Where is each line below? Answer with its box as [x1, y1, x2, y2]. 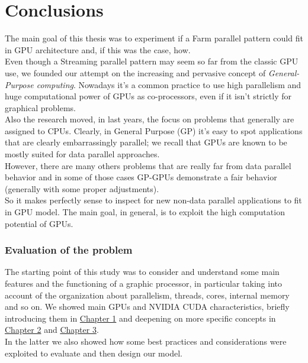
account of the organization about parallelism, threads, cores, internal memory [5, 289, 290, 301]
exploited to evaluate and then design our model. [5, 346, 182, 359]
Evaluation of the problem [5, 242, 133, 257]
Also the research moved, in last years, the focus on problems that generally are [5, 113, 294, 125]
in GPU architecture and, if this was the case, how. [5, 43, 191, 56]
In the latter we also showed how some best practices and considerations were [5, 335, 287, 347]
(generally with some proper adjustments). [5, 182, 159, 195]
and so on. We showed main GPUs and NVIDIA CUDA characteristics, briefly [5, 300, 290, 313]
